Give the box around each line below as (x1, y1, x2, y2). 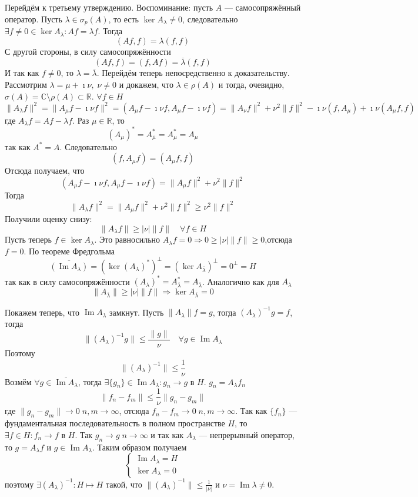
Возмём (5, 375, 32, 387)
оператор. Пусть (5, 12, 62, 25)
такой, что (106, 478, 142, 490)
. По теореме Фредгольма (24, 244, 115, 257)
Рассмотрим (5, 78, 47, 91)
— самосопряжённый (224, 1, 301, 13)
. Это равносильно (94, 233, 160, 246)
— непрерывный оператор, (199, 428, 295, 440)
